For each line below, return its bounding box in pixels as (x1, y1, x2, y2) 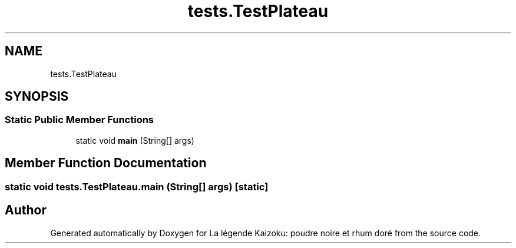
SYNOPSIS (5, 89, 69, 104)
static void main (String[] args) (75, 135, 194, 146)
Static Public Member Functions (5, 114, 154, 126)
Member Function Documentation (5, 156, 207, 171)
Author (5, 203, 47, 218)
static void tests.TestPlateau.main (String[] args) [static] (5, 180, 269, 193)
